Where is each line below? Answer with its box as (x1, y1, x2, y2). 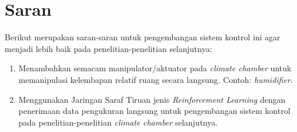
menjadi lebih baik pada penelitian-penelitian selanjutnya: (5, 42, 212, 54)
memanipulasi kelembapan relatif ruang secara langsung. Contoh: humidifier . (18, 73, 293, 85)
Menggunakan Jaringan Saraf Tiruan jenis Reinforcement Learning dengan (18, 93, 286, 105)
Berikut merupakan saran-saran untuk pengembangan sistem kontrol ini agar (5, 31, 281, 43)
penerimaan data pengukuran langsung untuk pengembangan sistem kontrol (18, 105, 291, 117)
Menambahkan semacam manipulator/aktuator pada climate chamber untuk (18, 62, 292, 74)
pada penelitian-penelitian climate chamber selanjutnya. (18, 116, 218, 128)
